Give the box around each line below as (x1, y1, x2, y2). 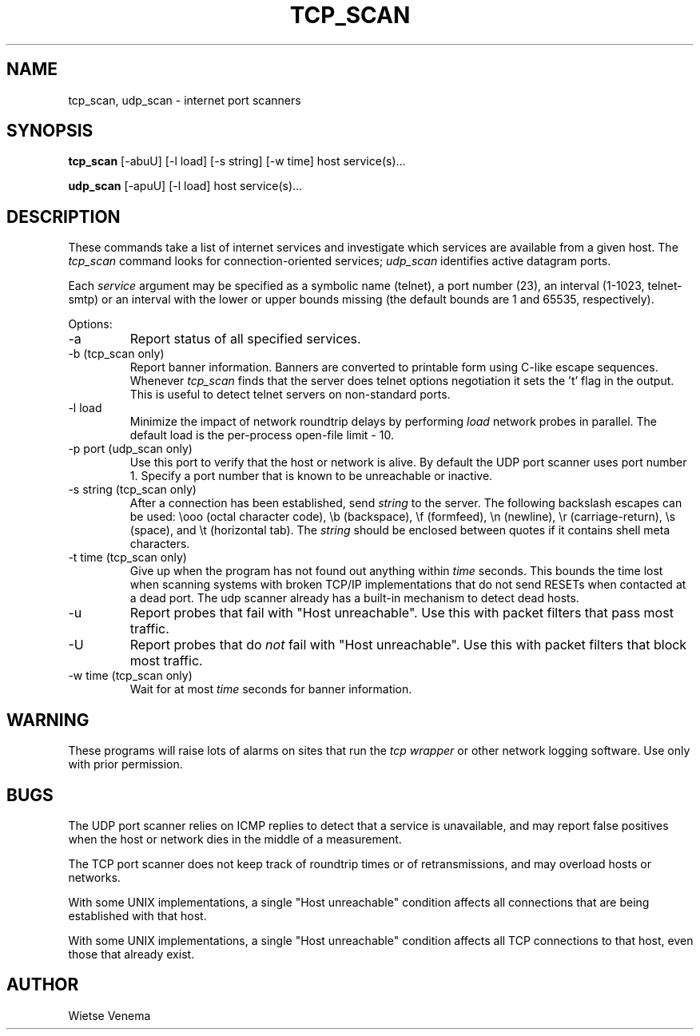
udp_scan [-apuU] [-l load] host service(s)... (68, 179, 303, 193)
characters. (129, 537, 190, 551)
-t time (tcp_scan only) (68, 550, 187, 565)
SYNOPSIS (6, 121, 93, 141)
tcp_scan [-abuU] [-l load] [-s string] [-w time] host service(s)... (68, 154, 406, 169)
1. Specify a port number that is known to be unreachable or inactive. (129, 469, 493, 483)
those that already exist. (68, 947, 195, 961)
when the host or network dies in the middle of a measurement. (68, 832, 402, 846)
